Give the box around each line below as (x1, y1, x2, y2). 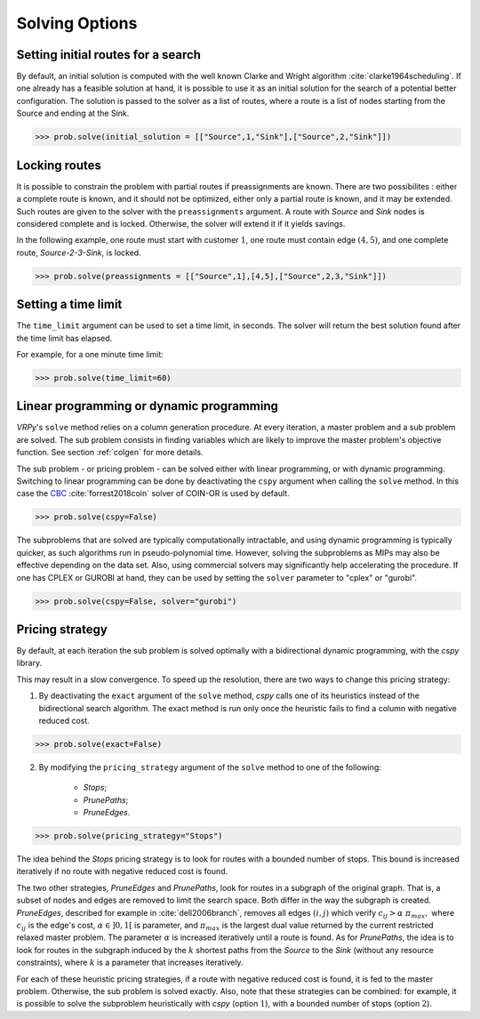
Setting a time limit (16, 297, 123, 312)
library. (16, 658, 43, 669)
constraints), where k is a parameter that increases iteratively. (16, 957, 244, 968)
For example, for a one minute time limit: (16, 349, 164, 359)
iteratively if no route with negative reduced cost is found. (16, 866, 228, 877)
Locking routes (16, 157, 102, 173)
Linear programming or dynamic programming (16, 398, 279, 413)
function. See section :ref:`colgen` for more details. (16, 447, 204, 458)
